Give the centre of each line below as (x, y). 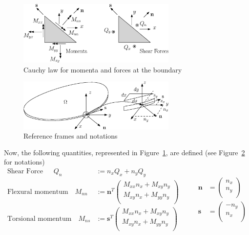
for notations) (24, 162)
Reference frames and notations (71, 136)
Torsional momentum (39, 219)
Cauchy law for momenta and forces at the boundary (103, 69)
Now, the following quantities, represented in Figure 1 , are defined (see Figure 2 (124, 152)
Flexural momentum (38, 192)
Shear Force (25, 171)
